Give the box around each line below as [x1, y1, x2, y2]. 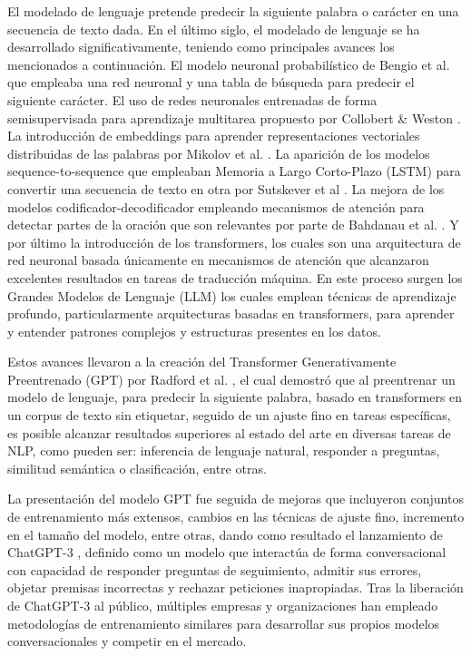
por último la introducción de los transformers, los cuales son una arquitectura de [7, 232, 461, 251]
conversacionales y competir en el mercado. [7, 632, 247, 651]
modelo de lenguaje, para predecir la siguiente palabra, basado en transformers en [7, 387, 463, 406]
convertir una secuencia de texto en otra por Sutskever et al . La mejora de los [7, 179, 445, 198]
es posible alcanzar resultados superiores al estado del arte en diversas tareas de [7, 423, 451, 442]
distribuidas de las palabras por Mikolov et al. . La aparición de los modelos [7, 143, 430, 162]
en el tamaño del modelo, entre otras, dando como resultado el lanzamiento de [7, 524, 443, 543]
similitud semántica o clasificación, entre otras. [7, 458, 267, 477]
